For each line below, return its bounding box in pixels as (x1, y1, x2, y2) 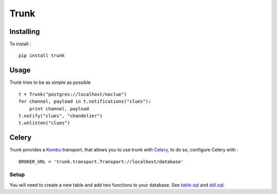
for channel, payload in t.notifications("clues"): (18, 99, 151, 105)
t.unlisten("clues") (18, 120, 70, 126)
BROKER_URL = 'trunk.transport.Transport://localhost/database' (18, 159, 184, 164)
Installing (9, 27, 41, 36)
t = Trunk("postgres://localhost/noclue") (18, 91, 127, 97)
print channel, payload (29, 106, 89, 111)
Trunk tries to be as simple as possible (9, 80, 91, 86)
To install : (9, 41, 31, 47)
